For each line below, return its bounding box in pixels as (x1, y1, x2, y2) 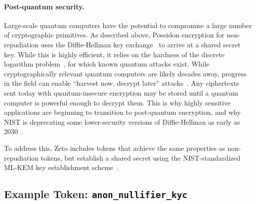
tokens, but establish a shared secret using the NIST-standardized (41, 152, 241, 163)
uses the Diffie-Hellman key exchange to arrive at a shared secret (41, 39, 241, 49)
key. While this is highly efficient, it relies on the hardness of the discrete (4, 49, 225, 59)
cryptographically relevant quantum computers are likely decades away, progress (4, 68, 247, 78)
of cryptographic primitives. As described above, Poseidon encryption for (4, 30, 225, 40)
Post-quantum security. (4, 1, 85, 11)
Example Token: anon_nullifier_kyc (4, 186, 188, 202)
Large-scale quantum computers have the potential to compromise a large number (4, 20, 252, 30)
